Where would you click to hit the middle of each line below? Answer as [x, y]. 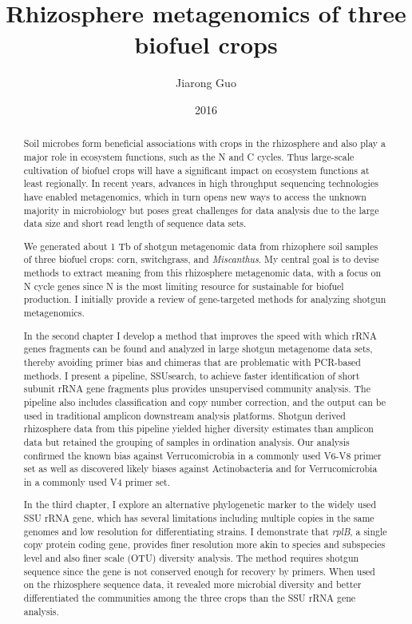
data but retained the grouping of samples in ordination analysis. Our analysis [186, 441]
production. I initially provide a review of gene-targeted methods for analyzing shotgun [205, 299]
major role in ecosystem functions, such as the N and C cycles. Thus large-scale [189, 156]
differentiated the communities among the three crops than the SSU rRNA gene [190, 597]
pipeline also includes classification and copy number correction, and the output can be [205, 401]
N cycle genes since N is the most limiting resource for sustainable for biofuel [184, 286]
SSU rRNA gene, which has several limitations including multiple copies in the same [199, 518]
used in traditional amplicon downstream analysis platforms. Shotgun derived [184, 415]
